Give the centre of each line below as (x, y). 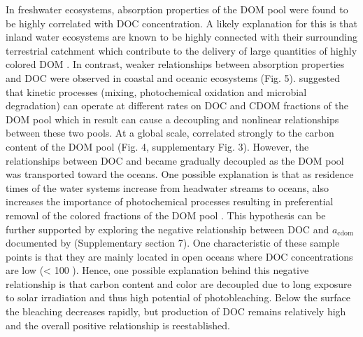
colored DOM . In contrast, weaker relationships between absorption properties (175, 64)
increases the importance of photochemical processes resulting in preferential (170, 201)
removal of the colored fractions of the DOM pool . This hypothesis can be (166, 215)
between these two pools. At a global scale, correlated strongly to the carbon (170, 133)
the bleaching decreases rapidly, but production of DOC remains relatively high (176, 311)
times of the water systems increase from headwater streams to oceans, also (167, 187)
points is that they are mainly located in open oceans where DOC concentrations (179, 256)
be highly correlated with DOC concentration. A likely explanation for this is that (181, 23)
